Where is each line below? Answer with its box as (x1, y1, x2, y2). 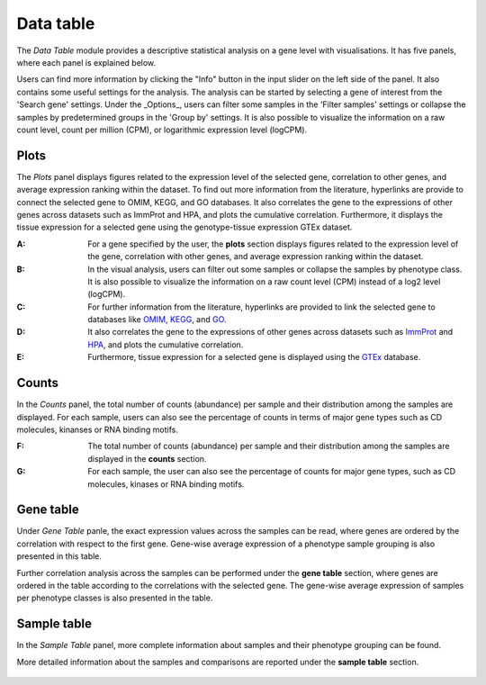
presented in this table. (16, 551, 103, 562)
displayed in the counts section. (87, 453, 207, 464)
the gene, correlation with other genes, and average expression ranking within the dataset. (87, 251, 424, 262)
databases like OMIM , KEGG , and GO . (87, 314, 227, 325)
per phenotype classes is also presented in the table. (16, 592, 213, 603)
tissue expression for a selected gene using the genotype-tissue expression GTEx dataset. (16, 221, 353, 233)
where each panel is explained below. (16, 57, 157, 68)
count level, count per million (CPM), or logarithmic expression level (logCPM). (16, 124, 308, 135)
